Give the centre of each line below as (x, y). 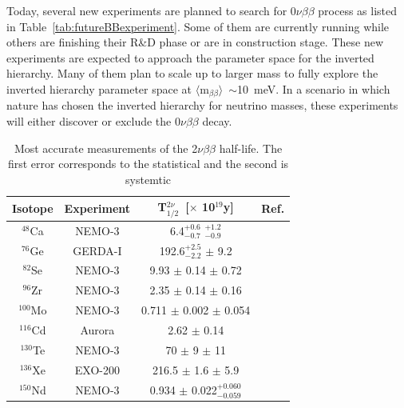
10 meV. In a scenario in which (313, 88)
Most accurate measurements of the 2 (106, 148)
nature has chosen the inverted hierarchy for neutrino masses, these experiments (202, 105)
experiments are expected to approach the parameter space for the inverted (190, 57)
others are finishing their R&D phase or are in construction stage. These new (195, 42)
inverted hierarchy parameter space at (99, 88)
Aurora (97, 330)
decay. (217, 121)
